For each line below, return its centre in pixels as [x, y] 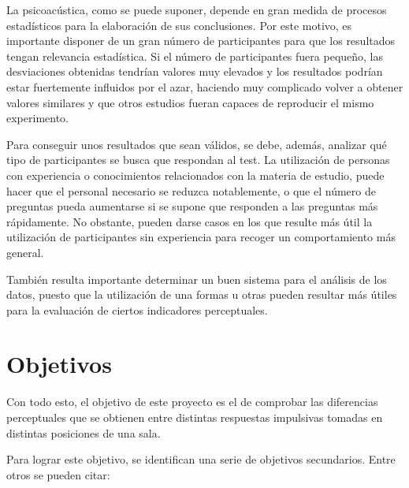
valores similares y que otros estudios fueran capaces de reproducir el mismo [190, 102]
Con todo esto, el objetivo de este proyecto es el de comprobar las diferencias [192, 402]
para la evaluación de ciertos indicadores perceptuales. [137, 309]
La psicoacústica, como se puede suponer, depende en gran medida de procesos [197, 9]
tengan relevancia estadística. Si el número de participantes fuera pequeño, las [195, 56]
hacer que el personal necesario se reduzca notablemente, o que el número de [191, 190]
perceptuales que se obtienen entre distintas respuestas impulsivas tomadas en [195, 417]
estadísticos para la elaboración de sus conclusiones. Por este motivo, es [179, 25]
